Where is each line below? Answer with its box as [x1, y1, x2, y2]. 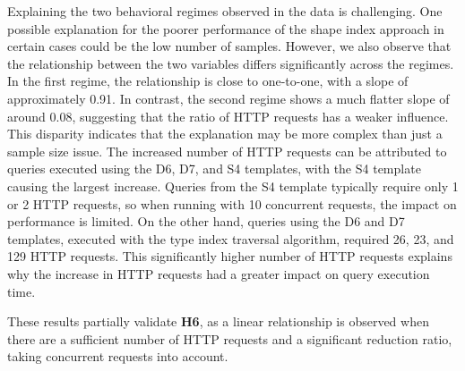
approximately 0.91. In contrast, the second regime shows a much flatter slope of [7, 89, 450, 107]
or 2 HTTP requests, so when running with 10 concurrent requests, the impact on [7, 194, 457, 213]
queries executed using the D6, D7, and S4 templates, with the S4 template [7, 159, 421, 178]
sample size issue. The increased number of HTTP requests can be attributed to [7, 141, 447, 160]
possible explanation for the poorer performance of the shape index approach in [7, 19, 444, 38]
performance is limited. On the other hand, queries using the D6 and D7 [7, 212, 405, 231]
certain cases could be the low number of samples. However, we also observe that [7, 37, 452, 55]
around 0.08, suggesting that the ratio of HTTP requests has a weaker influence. [7, 106, 449, 125]
